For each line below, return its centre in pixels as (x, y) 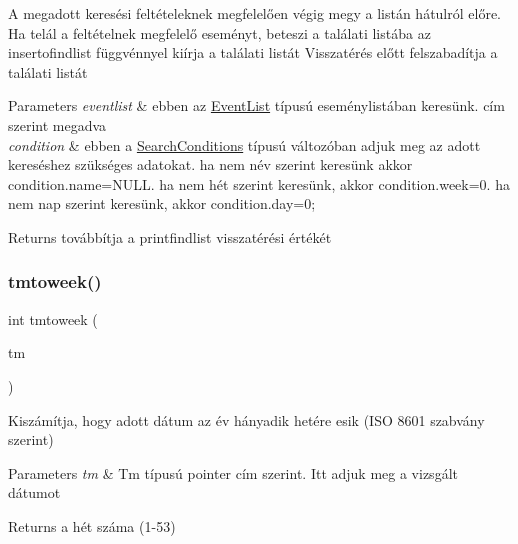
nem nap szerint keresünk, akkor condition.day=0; (162, 203)
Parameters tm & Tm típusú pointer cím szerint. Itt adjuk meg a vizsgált (233, 472)
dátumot (34, 492)
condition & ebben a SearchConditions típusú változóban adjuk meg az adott (244, 144)
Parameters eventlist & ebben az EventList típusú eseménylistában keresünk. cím (256, 105)
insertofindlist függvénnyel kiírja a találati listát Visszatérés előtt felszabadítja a (253, 52)
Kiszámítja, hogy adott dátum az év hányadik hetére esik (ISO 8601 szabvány (246, 419)
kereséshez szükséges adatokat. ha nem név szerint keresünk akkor (210, 164)
